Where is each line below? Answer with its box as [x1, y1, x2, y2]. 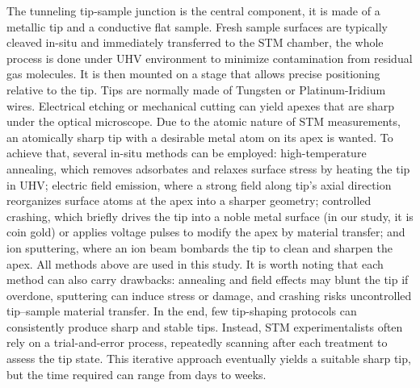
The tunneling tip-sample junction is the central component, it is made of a [6, 2, 380, 19]
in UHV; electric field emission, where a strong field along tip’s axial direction [6, 176, 392, 193]
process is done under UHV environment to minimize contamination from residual [6, 49, 413, 66]
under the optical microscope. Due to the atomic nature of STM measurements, [6, 113, 401, 130]
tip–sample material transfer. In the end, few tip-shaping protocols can [6, 302, 357, 319]
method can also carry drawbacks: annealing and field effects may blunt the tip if [6, 271, 409, 288]
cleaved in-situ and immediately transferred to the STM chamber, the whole [6, 34, 384, 51]
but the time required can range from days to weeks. [6, 365, 267, 382]
